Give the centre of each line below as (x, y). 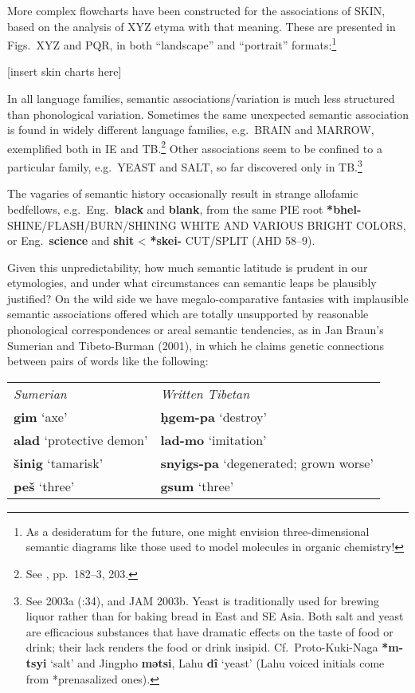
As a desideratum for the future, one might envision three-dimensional (198, 531)
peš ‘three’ (44, 486)
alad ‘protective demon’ (81, 439)
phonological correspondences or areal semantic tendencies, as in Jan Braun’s (196, 330)
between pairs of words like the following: (108, 361)
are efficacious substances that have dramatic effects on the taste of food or (209, 631)
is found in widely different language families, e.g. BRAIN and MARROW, (191, 130)
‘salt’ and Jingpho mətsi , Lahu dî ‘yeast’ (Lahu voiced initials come (217, 663)
